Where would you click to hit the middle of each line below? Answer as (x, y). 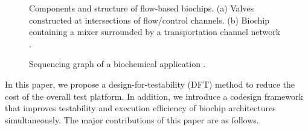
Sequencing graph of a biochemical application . (117, 64)
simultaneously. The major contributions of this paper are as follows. (132, 119)
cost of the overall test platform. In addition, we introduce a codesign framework (154, 96)
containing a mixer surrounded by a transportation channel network (155, 32)
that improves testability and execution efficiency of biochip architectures (140, 108)
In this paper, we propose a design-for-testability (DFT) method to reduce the (150, 84)
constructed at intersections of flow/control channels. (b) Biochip (149, 20)
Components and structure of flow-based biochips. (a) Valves (142, 8)
